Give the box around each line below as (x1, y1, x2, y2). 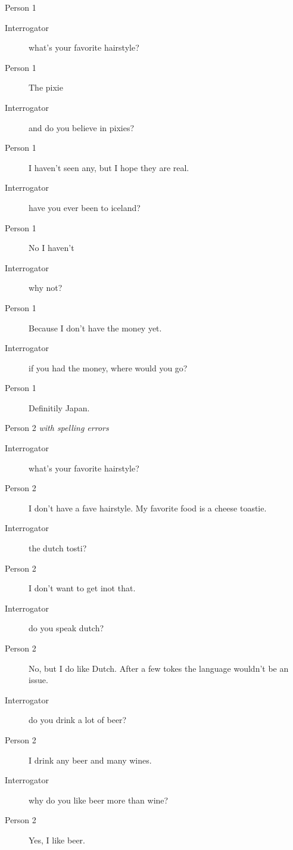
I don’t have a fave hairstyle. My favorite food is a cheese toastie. (29, 501, 267, 514)
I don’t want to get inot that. (29, 582, 136, 594)
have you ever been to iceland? (29, 201, 141, 213)
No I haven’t (29, 241, 74, 254)
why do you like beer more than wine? (29, 793, 169, 806)
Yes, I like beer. (29, 833, 85, 846)
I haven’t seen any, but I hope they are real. (29, 161, 189, 173)
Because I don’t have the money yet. (29, 321, 162, 334)
